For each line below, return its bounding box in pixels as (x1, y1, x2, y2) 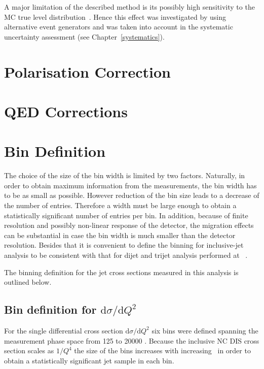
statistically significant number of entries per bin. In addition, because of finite (4, 210, 248, 220)
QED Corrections (4, 100, 128, 121)
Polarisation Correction (4, 61, 171, 82)
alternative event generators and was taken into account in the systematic (4, 21, 233, 32)
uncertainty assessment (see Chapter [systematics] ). (4, 31, 165, 42)
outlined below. (4, 277, 52, 287)
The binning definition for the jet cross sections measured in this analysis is (4, 266, 239, 277)
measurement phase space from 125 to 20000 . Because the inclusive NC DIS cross (4, 335, 259, 346)
